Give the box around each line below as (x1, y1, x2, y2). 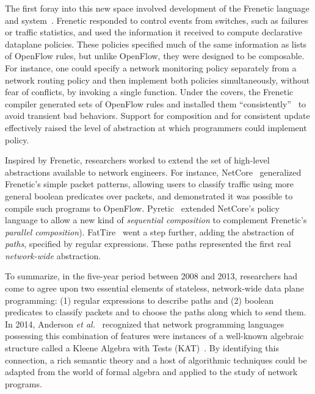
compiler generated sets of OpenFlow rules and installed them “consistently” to (5, 97, 306, 110)
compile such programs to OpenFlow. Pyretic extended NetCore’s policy (5, 201, 280, 214)
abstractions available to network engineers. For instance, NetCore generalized (5, 165, 302, 178)
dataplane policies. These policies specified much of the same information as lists (5, 37, 307, 50)
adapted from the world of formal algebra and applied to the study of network (5, 365, 298, 378)
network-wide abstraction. (5, 249, 101, 262)
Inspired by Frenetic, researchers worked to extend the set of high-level (5, 154, 270, 167)
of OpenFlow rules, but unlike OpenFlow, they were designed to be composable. (5, 49, 305, 62)
